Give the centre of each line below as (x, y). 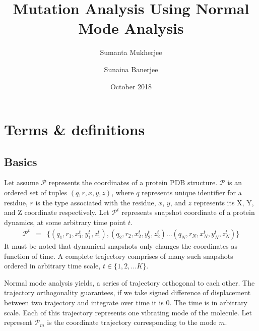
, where (123, 192)
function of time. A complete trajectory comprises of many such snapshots (119, 256)
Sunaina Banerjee (131, 69)
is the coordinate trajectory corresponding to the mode (132, 322)
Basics (21, 161)
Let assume (21, 182)
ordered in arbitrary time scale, (52, 266)
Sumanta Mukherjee (131, 52)
